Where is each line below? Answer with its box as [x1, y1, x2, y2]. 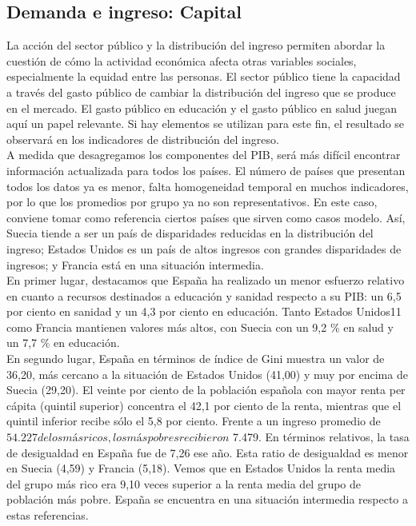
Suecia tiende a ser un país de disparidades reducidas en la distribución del [6, 225, 374, 241]
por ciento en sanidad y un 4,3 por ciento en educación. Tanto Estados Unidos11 [6, 303, 402, 320]
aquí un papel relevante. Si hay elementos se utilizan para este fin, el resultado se [6, 115, 405, 132]
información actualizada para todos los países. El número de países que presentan [6, 161, 406, 178]
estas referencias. [6, 507, 89, 524]
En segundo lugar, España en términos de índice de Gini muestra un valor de [6, 350, 385, 367]
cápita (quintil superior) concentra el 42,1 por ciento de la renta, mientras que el [6, 396, 402, 413]
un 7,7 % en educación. [6, 334, 120, 351]
